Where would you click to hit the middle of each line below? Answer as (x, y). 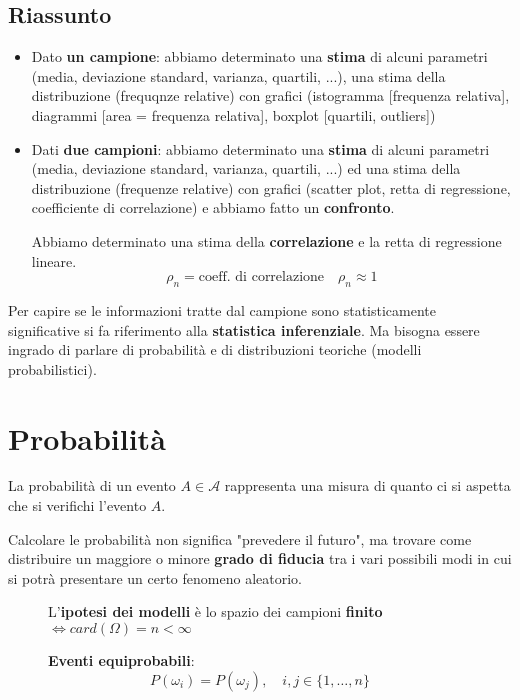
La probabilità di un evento (92, 485)
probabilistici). (52, 368)
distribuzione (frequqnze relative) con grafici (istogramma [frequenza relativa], (270, 95)
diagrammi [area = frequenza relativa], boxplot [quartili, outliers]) (233, 114)
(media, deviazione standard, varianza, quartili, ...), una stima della (238, 75)
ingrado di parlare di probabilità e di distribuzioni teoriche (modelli (215, 349)
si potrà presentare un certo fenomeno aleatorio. (155, 577)
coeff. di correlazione (261, 277)
